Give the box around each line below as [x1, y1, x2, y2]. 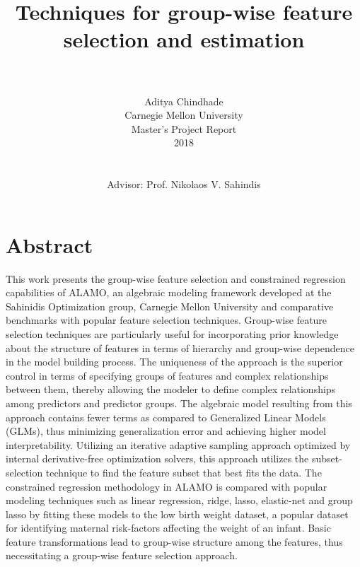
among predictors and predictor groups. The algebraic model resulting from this [6, 395, 352, 410]
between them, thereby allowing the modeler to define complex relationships [6, 382, 336, 397]
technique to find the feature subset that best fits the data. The [45, 464, 322, 479]
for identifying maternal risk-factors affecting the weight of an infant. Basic [6, 520, 331, 535]
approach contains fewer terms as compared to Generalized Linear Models [6, 409, 326, 424]
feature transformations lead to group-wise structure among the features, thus [6, 534, 343, 549]
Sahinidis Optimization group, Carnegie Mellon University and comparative [6, 298, 334, 313]
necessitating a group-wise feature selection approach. [6, 548, 238, 563]
